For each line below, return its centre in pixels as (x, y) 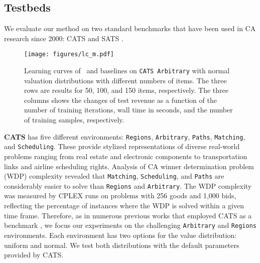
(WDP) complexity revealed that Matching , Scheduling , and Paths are (114, 176)
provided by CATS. (34, 255)
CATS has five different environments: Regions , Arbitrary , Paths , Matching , (125, 136)
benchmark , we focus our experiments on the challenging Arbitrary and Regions (130, 225)
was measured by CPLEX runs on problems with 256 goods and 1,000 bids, (120, 195)
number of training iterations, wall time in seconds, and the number (128, 110)
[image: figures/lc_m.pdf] (69, 54)
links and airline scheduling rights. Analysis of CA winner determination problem (129, 166)
